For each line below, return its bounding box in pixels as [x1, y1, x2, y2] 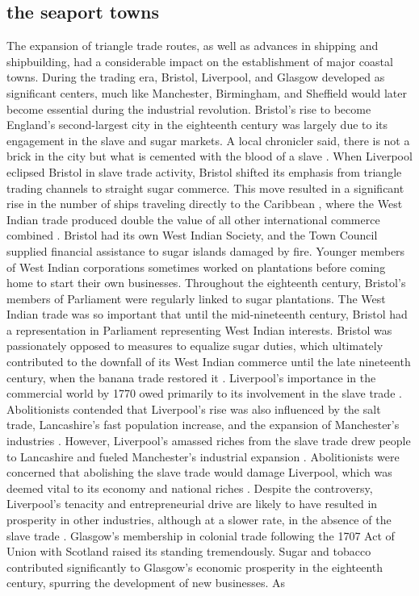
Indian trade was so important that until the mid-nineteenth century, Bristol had [6, 306, 408, 323]
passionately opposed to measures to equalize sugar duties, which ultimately [6, 337, 383, 354]
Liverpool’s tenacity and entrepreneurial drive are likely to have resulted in [6, 495, 378, 512]
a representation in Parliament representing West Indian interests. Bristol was [6, 321, 392, 338]
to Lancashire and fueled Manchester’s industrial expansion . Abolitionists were [6, 448, 400, 465]
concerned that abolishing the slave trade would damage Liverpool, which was [6, 464, 392, 481]
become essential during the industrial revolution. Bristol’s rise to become [6, 100, 371, 117]
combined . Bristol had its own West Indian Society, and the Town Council [6, 227, 378, 244]
